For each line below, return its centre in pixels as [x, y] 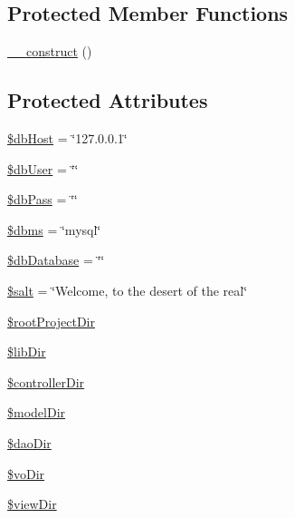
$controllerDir [46, 381]
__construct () [50, 51]
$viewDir [32, 504]
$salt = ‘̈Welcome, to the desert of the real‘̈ [128, 290]
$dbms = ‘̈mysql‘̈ [54, 229]
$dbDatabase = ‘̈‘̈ [56, 260]
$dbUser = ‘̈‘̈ [43, 168]
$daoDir [29, 442]
